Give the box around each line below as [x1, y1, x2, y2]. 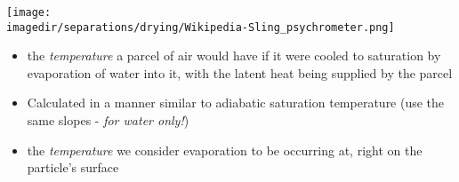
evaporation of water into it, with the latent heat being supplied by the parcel [27, 63, 453, 82]
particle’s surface [27, 158, 119, 177]
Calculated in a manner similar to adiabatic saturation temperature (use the [27, 93, 445, 112]
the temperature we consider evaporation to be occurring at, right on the [27, 140, 423, 159]
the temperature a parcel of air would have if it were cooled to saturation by [27, 46, 441, 65]
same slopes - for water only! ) [27, 111, 189, 130]
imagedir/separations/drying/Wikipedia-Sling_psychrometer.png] [6, 20, 395, 34]
